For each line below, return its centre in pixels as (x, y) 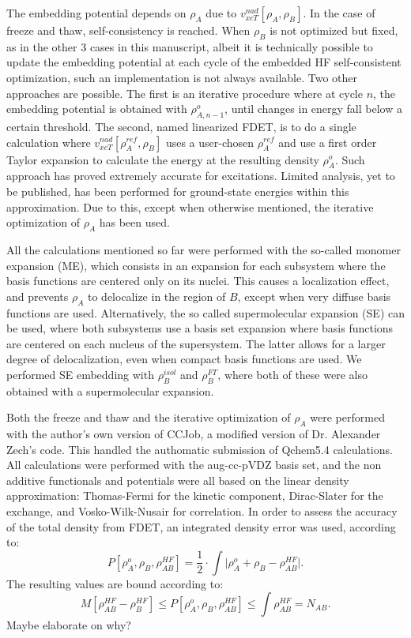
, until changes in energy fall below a (313, 109)
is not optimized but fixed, (334, 30)
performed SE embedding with (80, 374)
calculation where (49, 142)
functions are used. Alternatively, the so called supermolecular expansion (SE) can (205, 312)
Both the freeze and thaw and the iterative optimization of (149, 417)
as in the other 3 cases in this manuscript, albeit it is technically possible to (190, 46)
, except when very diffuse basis (314, 296)
